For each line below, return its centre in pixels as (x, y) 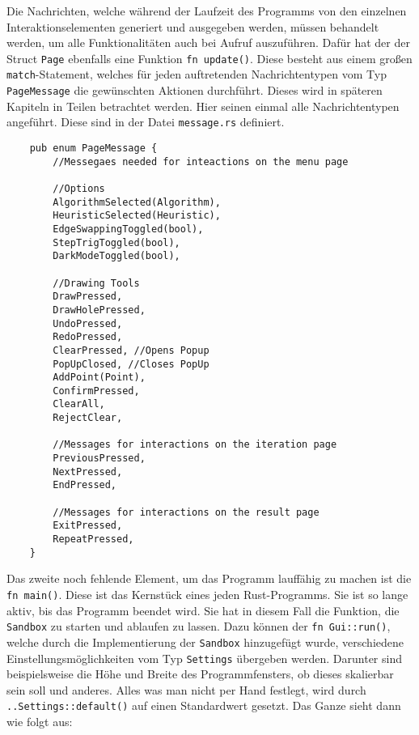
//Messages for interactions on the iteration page (195, 445)
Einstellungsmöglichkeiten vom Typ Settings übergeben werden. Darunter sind (204, 658)
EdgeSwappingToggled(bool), (128, 229)
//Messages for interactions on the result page (186, 512)
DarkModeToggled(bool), (116, 256)
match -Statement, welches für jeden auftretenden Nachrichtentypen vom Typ (197, 74)
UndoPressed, (88, 323)
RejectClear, (88, 418)
